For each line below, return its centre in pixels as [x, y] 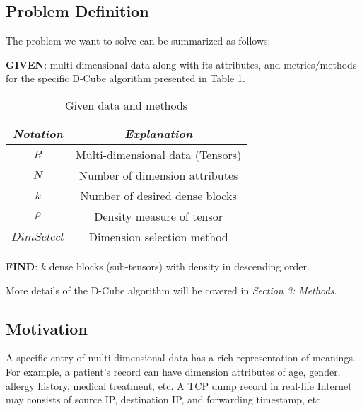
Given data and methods [127, 105]
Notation [38, 133]
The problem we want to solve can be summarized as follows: [138, 41]
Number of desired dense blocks [158, 195]
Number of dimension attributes [159, 175]
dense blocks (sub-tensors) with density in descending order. [179, 266]
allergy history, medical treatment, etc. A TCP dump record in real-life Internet [179, 385]
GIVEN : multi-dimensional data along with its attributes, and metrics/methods [181, 64]
